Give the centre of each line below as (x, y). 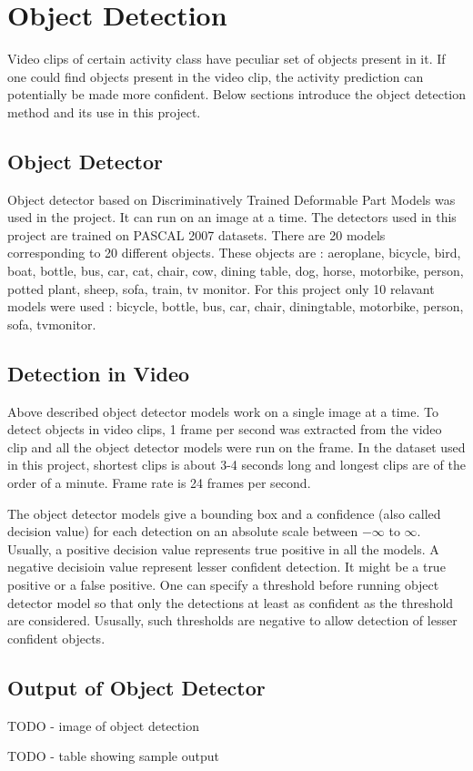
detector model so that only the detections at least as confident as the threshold (231, 602)
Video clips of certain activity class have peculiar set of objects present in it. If (226, 59)
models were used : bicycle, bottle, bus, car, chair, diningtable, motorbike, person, (236, 306)
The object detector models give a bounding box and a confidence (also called (224, 513)
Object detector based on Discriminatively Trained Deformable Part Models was (231, 199)
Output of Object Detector (136, 687)
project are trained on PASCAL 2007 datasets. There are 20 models (196, 234)
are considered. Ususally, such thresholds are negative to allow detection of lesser (232, 620)
